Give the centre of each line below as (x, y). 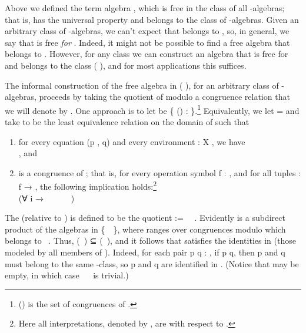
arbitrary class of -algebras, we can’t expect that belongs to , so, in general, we (147, 31)
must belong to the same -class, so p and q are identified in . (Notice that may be (152, 263)
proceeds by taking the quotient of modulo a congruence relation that (164, 97)
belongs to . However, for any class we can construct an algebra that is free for (147, 54)
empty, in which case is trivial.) (67, 275)
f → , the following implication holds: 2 (88, 186)
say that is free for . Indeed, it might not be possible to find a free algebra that (147, 42)
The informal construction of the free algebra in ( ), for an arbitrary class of (142, 85)
